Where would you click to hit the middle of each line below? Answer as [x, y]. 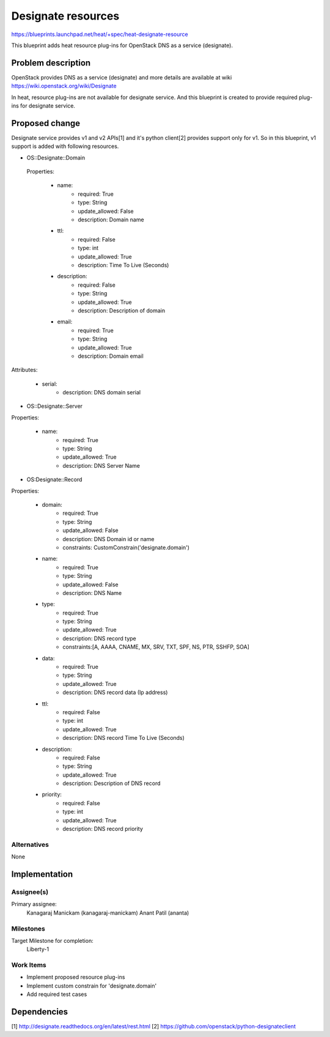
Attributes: [24, 370]
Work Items [29, 965]
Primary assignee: [34, 904]
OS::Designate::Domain [56, 157]
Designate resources [65, 16]
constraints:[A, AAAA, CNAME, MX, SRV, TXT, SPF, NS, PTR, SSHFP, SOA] [156, 647]
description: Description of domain [121, 310]
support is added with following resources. [65, 146]
